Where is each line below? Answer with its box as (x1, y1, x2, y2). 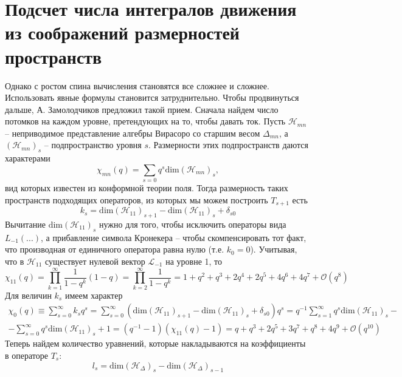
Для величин (5, 288, 52, 301)
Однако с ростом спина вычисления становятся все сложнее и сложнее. (5, 79, 269, 92)
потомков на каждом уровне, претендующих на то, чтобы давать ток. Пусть (5, 115, 286, 127)
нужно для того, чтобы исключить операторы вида (99, 218, 286, 231)
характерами (5, 152, 50, 165)
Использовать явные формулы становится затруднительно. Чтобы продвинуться (5, 91, 299, 104)
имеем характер (64, 288, 123, 301)
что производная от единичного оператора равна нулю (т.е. (5, 243, 224, 256)
